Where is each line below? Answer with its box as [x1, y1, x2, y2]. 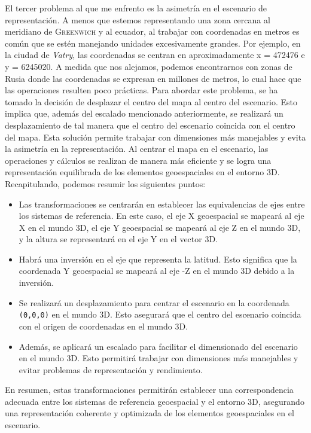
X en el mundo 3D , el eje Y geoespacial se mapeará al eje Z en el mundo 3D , [19, 221, 301, 233]
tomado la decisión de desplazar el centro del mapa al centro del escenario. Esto [5, 95, 298, 108]
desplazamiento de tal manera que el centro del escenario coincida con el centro [5, 118, 295, 131]
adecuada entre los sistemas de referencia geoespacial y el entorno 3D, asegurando [5, 395, 304, 407]
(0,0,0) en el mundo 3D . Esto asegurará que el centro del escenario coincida [19, 308, 301, 321]
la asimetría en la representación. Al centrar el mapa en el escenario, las [5, 142, 269, 155]
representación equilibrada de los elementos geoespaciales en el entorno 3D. [5, 166, 280, 178]
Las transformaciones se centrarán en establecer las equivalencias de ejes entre [19, 197, 305, 210]
